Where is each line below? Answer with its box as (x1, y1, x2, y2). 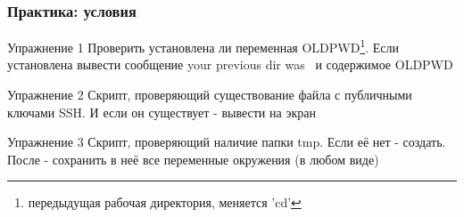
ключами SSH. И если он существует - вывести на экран (7, 102, 316, 121)
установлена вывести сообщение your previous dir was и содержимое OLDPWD (7, 55, 453, 74)
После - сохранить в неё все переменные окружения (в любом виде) (7, 149, 379, 168)
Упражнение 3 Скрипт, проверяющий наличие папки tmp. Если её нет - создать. (7, 133, 446, 151)
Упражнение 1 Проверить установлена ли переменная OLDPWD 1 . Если (7, 36, 400, 56)
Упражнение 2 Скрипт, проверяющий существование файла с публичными (7, 85, 412, 104)
